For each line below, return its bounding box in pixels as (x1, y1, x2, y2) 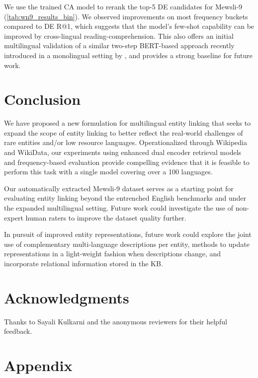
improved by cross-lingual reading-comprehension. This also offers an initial (4, 30, 234, 41)
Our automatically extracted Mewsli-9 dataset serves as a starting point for (4, 183, 234, 193)
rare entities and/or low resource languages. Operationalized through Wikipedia (4, 137, 247, 148)
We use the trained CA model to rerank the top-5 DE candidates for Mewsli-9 (4, 1, 243, 11)
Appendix (4, 355, 73, 376)
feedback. (4, 326, 32, 336)
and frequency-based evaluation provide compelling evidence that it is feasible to (4, 156, 250, 167)
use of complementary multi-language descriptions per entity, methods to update (4, 238, 250, 249)
